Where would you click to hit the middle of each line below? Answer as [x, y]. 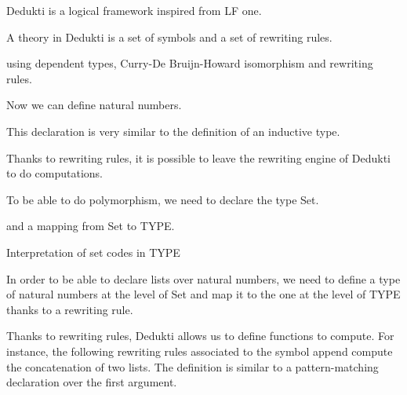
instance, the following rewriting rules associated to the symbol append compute [200, 351]
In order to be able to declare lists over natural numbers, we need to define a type [203, 278]
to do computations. [55, 173]
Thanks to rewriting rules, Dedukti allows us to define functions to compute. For [200, 336]
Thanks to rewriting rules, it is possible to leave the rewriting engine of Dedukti [198, 157]
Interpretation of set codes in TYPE [93, 252]
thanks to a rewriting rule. [70, 309]
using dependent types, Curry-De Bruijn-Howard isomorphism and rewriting [190, 63]
